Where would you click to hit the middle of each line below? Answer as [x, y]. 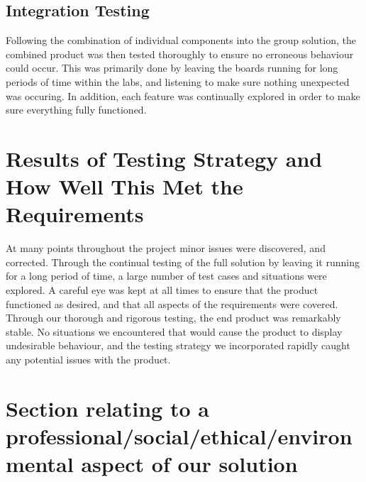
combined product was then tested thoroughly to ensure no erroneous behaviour [180, 54]
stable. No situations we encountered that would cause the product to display [174, 331]
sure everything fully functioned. [76, 110]
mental [40, 464]
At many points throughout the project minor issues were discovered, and [166, 248]
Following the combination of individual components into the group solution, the [181, 40]
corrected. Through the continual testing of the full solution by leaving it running [183, 262]
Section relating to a [107, 408]
